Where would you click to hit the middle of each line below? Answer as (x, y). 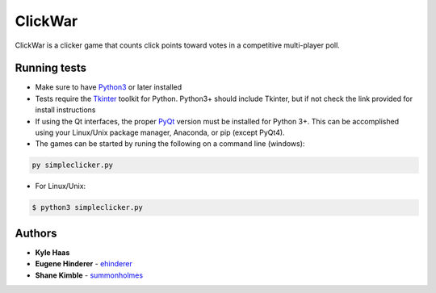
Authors (36, 233)
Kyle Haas (52, 252)
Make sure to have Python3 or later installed (109, 87)
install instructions (65, 110)
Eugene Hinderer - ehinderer (84, 264)
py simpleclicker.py (72, 165)
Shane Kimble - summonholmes (89, 275)
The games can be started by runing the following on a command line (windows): (170, 144)
